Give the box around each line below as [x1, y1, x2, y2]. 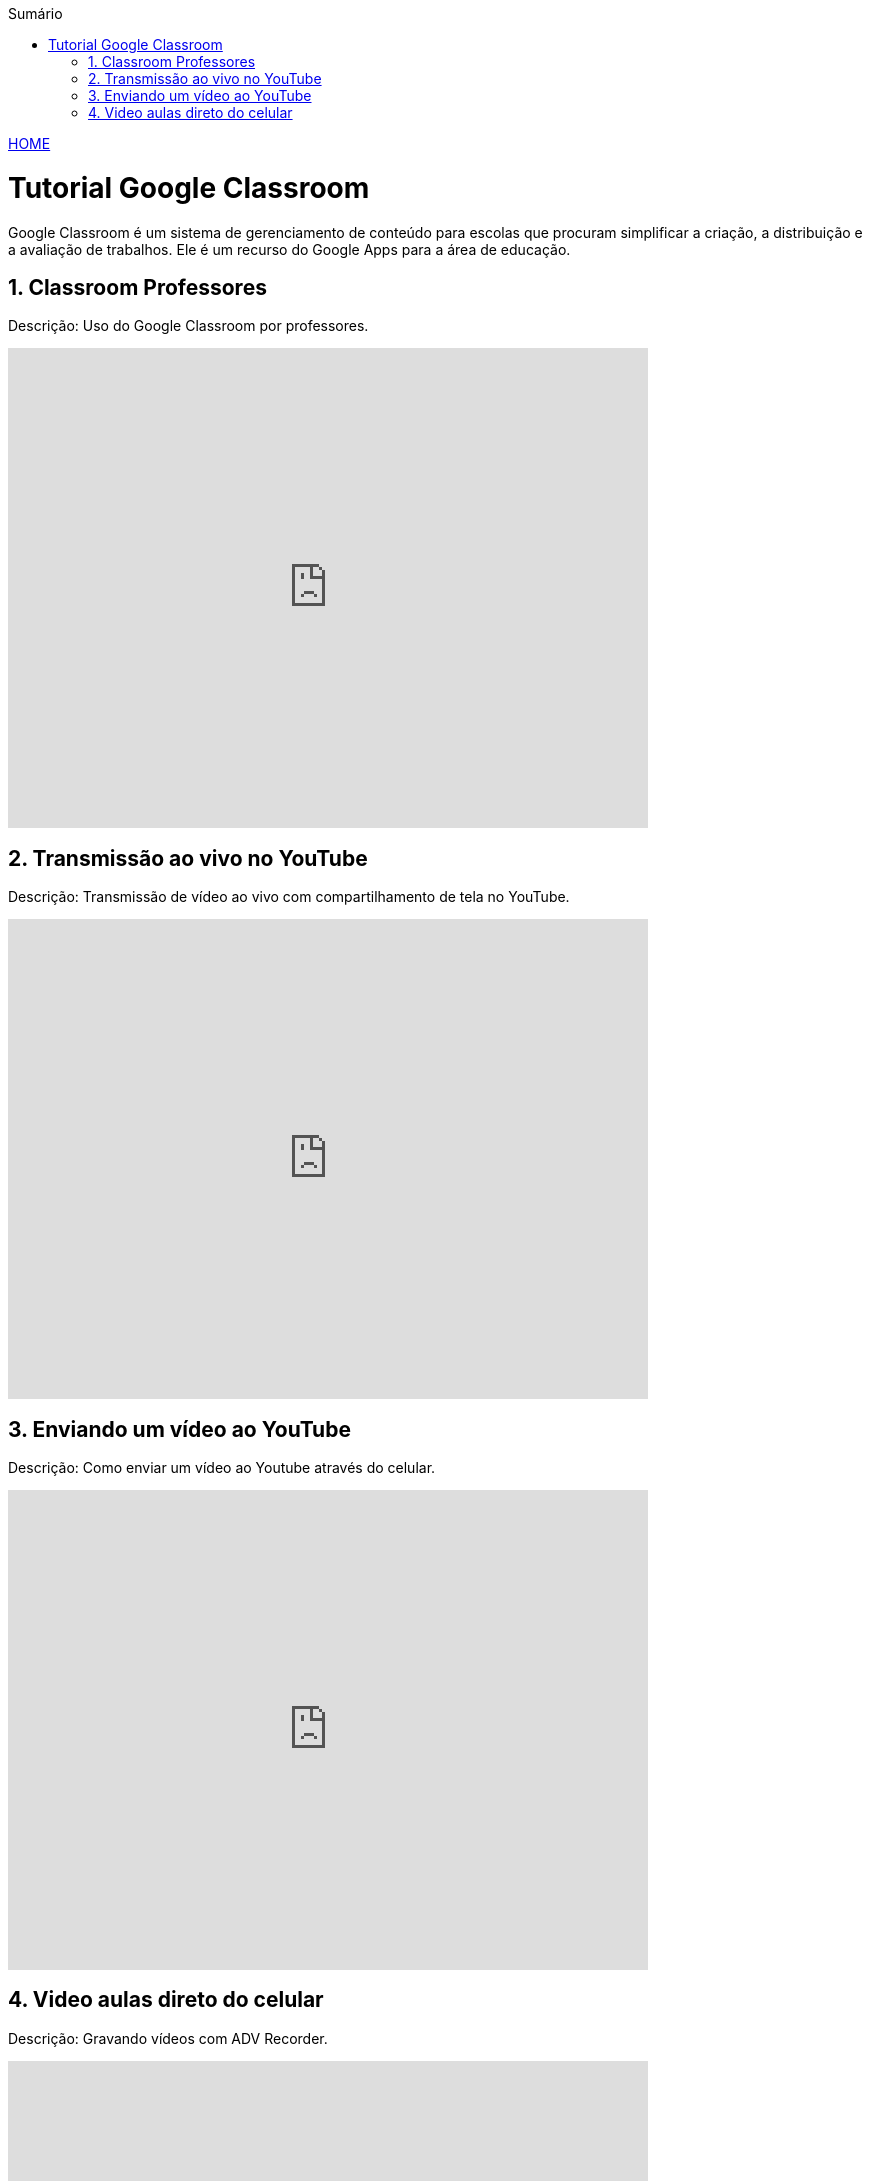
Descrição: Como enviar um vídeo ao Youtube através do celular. [8, 1459, 436, 1477]
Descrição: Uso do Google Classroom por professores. [8, 317, 369, 335]
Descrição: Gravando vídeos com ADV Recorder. [8, 2029, 328, 2047]
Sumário [8, 5, 63, 22]
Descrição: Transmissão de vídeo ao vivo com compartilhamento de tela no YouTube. [8, 888, 570, 906]
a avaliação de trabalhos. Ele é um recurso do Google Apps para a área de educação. [8, 240, 571, 258]
